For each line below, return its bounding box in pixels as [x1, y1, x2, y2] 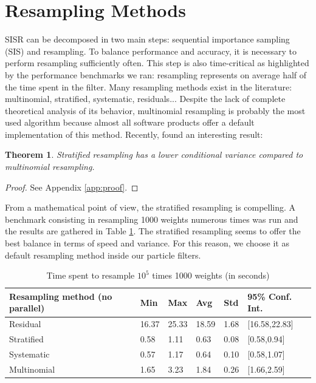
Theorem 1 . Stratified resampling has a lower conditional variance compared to [5, 148, 303, 161]
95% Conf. [247, 290, 292, 302]
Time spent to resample [46, 269, 135, 282]
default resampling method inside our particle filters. [5, 248, 201, 261]
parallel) [9, 302, 45, 314]
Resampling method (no [9, 290, 112, 302]
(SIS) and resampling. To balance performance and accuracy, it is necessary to [5, 44, 297, 57]
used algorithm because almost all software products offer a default [5, 116, 255, 129]
